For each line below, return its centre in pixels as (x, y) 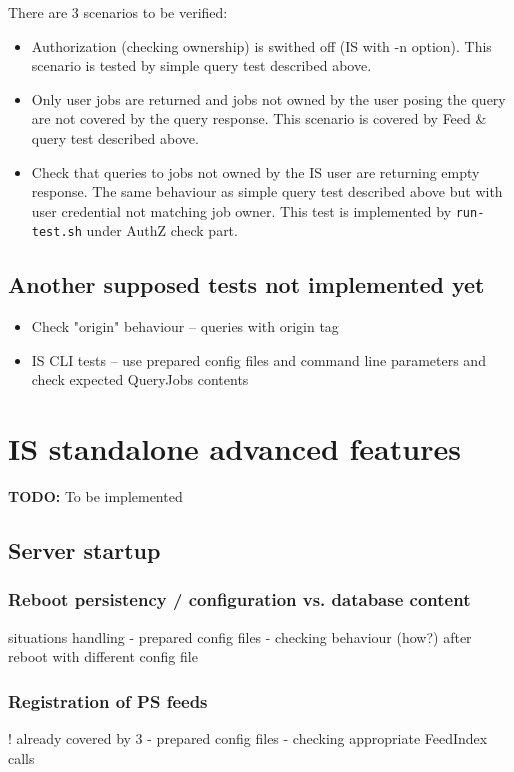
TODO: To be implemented (95, 496)
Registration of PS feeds (108, 700)
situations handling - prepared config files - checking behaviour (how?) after (240, 636)
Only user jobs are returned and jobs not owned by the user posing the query (268, 98)
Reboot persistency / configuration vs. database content (239, 599)
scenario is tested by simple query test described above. (201, 65)
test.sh (56, 232)
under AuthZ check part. (162, 230)
